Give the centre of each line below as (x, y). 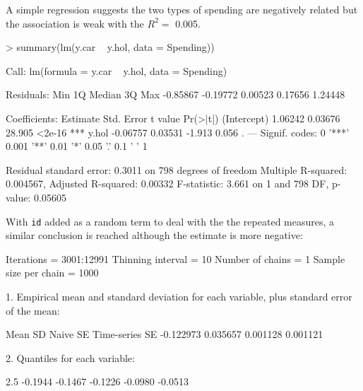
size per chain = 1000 (52, 273)
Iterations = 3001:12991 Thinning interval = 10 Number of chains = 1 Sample (175, 258)
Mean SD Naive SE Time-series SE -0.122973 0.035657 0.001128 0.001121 (165, 334)
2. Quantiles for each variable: (70, 357)
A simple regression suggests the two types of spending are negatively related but (182, 9)
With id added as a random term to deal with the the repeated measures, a (170, 221)
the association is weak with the (75, 23)
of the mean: (33, 310)
